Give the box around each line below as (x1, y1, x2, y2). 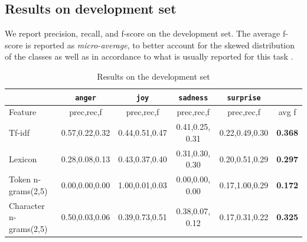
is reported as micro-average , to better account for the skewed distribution (25, 38, 295, 51)
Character (9, 199, 45, 211)
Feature (9, 106, 37, 118)
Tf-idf (9, 126, 30, 139)
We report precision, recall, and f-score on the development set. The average (5, 27, 280, 40)
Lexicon (9, 152, 37, 165)
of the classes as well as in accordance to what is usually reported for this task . (5, 50, 293, 63)
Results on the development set (97, 70, 210, 82)
